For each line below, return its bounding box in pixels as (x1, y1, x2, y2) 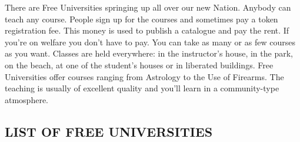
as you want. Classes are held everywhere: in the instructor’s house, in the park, (5, 47, 293, 60)
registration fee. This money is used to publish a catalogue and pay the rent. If (5, 24, 289, 37)
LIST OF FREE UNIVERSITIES (5, 122, 213, 140)
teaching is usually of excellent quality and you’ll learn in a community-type (5, 82, 279, 94)
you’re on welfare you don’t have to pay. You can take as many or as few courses (5, 35, 295, 48)
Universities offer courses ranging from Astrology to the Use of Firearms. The (5, 70, 284, 82)
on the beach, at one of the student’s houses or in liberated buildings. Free (5, 58, 274, 71)
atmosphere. (5, 93, 49, 105)
